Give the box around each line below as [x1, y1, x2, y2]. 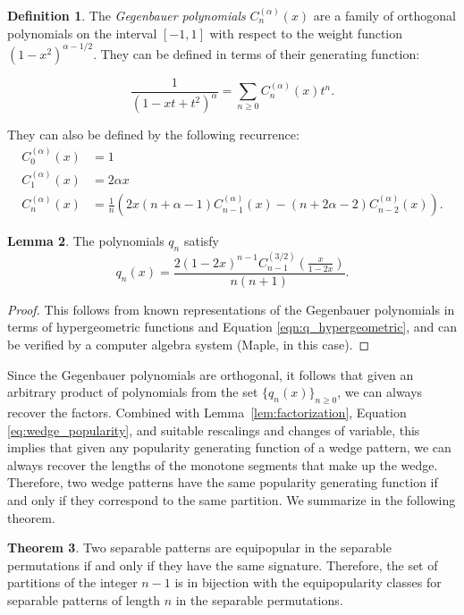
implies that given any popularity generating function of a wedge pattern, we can [7, 438, 451, 457]
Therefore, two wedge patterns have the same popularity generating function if [7, 473, 438, 492]
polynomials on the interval [7, 23, 157, 42]
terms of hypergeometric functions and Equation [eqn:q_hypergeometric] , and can [7, 317, 458, 336]
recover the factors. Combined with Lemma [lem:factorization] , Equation [7, 403, 407, 422]
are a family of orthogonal [313, 6, 457, 24]
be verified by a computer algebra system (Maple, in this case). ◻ [7, 335, 370, 354]
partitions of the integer [7, 573, 138, 592]
